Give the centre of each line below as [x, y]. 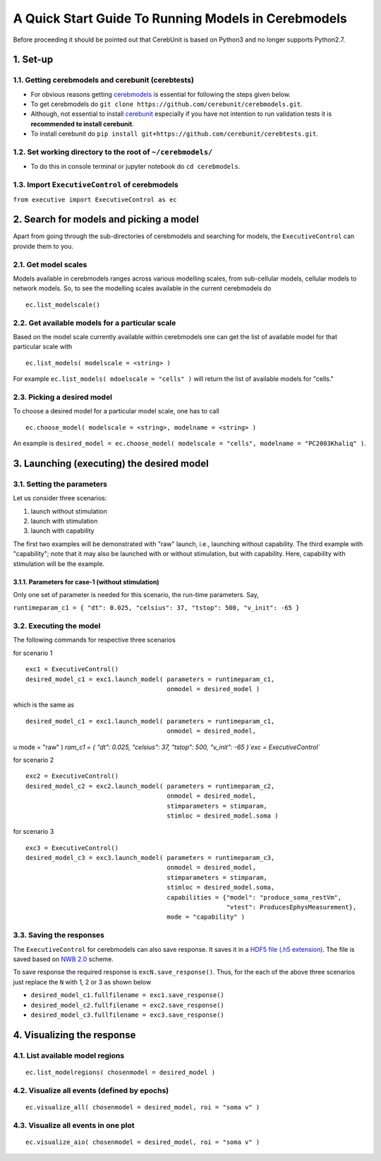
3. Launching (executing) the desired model [111, 463]
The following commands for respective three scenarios [94, 640]
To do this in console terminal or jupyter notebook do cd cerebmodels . [135, 167]
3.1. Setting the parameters [60, 484]
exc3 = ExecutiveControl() [72, 848]
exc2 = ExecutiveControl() [72, 776]
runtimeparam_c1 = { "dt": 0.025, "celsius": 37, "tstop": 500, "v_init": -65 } [156, 608]
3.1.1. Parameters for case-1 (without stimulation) [86, 582]
